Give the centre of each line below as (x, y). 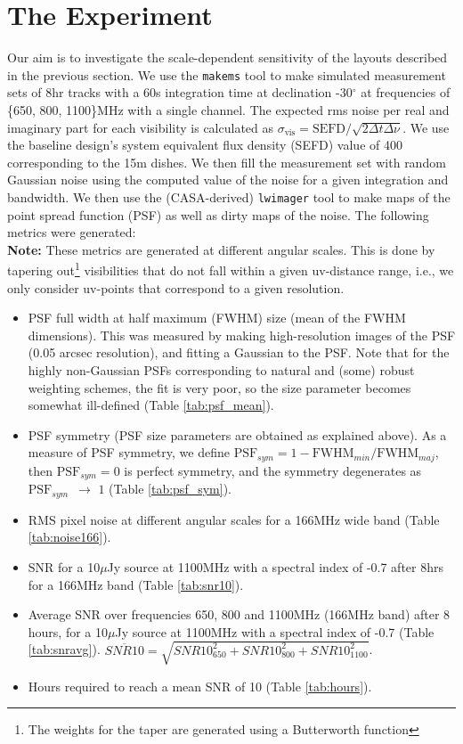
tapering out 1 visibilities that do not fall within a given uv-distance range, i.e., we (231, 269)
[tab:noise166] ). (69, 537)
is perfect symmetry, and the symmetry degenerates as (273, 470)
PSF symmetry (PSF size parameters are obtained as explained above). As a (237, 434)
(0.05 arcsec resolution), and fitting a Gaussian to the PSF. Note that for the (239, 352)
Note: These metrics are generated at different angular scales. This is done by (221, 249)
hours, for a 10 (68, 631)
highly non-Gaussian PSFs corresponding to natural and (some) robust (221, 370)
